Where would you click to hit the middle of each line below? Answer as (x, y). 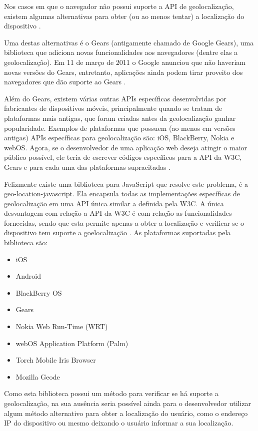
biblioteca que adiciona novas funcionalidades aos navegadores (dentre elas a (121, 52)
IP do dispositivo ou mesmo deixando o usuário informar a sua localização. (119, 423)
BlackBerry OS (39, 292)
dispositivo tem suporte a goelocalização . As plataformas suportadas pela (117, 232)
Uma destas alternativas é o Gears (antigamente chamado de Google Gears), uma (129, 42)
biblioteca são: (26, 242)
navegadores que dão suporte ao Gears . (65, 82)
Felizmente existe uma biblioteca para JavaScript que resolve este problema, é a (126, 184)
